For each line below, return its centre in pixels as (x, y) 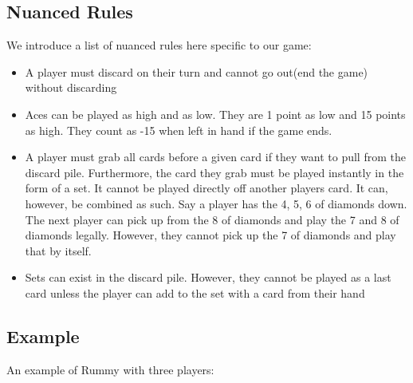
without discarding (71, 87)
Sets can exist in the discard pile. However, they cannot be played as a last (208, 277)
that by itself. (58, 250)
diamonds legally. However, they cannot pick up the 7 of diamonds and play (210, 235)
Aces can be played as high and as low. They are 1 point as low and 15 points (215, 114)
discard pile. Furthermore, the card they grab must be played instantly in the (214, 172)
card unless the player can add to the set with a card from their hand (195, 292)
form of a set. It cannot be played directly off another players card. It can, (206, 188)
